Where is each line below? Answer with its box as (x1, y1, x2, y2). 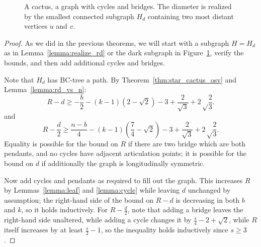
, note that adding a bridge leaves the (127, 204, 243, 215)
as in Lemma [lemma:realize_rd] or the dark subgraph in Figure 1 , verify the (4, 47, 244, 58)
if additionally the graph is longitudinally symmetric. (41, 158, 205, 168)
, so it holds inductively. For (21, 204, 108, 215)
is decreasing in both (176, 194, 239, 205)
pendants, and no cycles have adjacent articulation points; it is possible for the (4, 148, 247, 158)
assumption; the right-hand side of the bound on (4, 194, 154, 205)
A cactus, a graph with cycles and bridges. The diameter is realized (24, 1, 232, 11)
